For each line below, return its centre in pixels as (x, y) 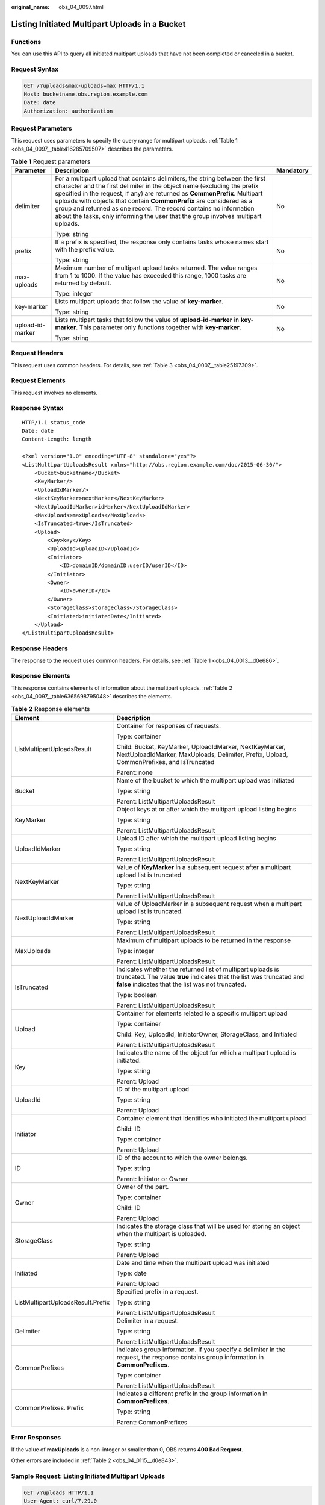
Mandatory (292, 170)
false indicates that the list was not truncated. (181, 984)
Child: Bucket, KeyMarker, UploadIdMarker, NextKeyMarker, (201, 746)
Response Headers (40, 648)
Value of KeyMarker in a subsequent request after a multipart (204, 867)
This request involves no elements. (54, 393)
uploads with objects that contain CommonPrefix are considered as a (154, 200)
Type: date (132, 1273)
